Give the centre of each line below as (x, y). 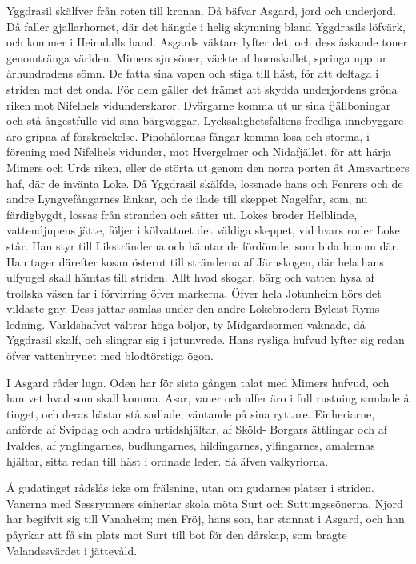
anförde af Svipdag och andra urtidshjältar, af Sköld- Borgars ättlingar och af (197, 429)
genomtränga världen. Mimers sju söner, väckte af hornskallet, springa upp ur (197, 57)
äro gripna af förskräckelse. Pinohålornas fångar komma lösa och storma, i (188, 136)
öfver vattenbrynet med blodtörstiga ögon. (110, 356)
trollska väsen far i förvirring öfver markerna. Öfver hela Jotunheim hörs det (194, 292)
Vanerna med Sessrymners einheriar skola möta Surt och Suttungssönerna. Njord (205, 503)
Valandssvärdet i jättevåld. (72, 550)
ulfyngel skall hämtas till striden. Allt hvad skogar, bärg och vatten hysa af (190, 277)
